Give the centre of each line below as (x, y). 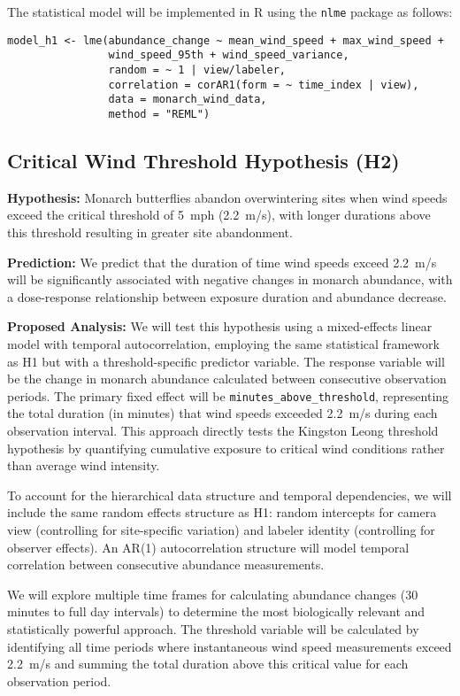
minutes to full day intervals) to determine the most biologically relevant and (216, 611)
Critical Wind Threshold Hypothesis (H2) (203, 160)
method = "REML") (159, 114)
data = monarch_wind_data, (188, 100)
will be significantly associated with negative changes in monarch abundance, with (230, 279)
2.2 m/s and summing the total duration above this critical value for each (208, 664)
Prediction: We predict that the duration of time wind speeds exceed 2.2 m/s (222, 262)
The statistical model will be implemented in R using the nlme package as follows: (230, 12)
